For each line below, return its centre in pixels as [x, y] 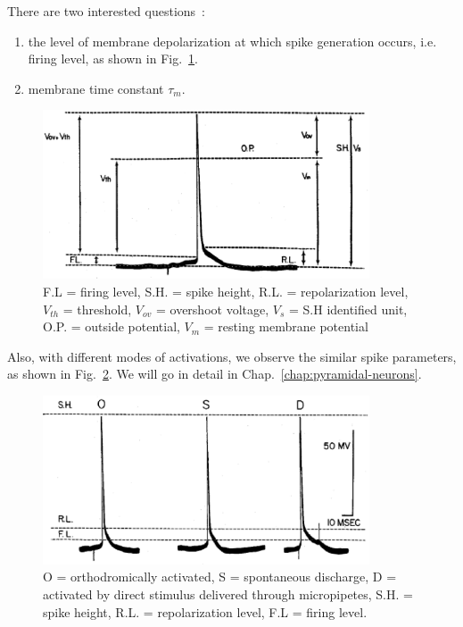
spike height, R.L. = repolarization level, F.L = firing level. [205, 611]
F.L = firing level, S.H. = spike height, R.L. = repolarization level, [226, 291]
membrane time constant [96, 88]
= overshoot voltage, [212, 309]
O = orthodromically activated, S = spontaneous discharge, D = [220, 577]
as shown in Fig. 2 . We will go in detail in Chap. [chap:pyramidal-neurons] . [215, 374]
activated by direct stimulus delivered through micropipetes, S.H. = [228, 594]
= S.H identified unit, [348, 309]
